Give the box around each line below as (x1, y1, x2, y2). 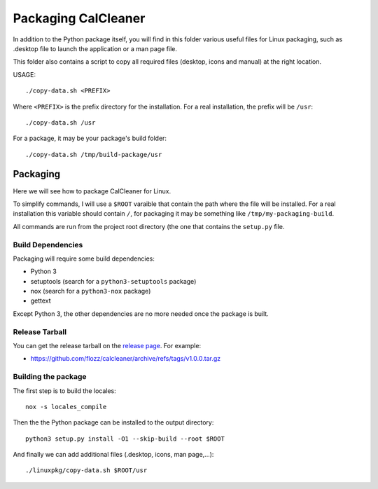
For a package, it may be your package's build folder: (13, 134, 167, 143)
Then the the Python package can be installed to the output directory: (13, 418, 214, 427)
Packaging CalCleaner (13, 11, 146, 26)
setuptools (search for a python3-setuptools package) (30, 277, 197, 285)
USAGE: (13, 70, 36, 78)
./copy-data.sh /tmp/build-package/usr (25, 151, 162, 158)
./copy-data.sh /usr (25, 118, 96, 126)
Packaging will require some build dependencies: (13, 254, 155, 263)
